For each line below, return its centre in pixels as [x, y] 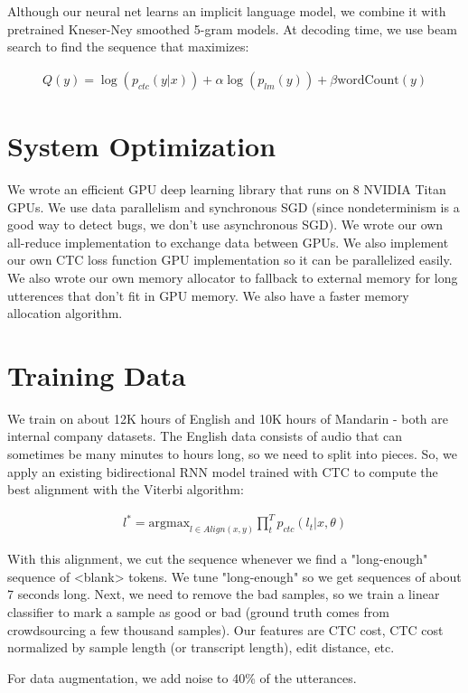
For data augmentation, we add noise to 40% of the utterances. [182, 677]
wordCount [368, 80]
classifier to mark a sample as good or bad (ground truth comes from [198, 611]
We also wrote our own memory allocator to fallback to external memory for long [233, 277]
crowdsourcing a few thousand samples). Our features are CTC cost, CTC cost [225, 629]
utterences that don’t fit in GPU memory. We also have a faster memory [208, 295]
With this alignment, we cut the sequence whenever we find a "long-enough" [218, 559]
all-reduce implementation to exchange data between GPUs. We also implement [228, 242]
